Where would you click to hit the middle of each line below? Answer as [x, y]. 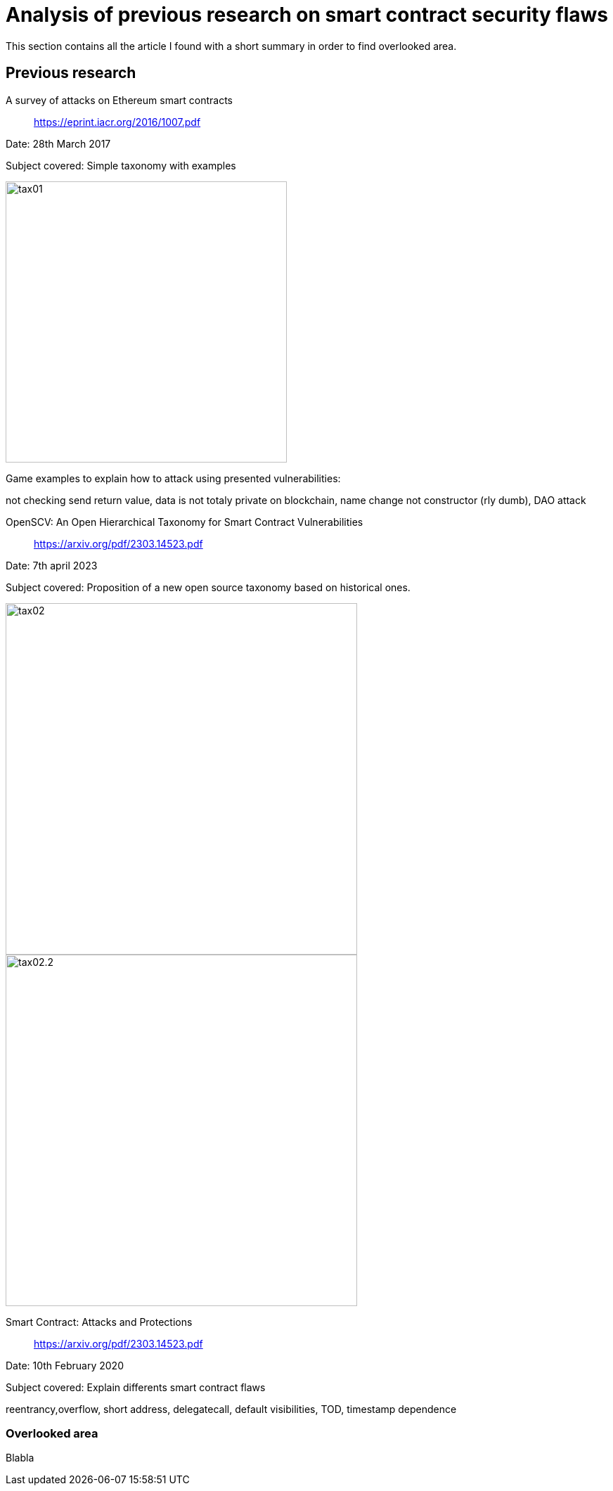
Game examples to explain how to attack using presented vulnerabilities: [173, 478]
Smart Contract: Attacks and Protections [99, 1322]
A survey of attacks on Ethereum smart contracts [119, 100]
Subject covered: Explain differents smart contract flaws [136, 1387]
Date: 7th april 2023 [52, 565]
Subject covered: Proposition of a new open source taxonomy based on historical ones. [208, 587]
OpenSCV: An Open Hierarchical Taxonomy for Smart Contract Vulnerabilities [185, 522]
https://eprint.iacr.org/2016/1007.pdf [117, 122]
